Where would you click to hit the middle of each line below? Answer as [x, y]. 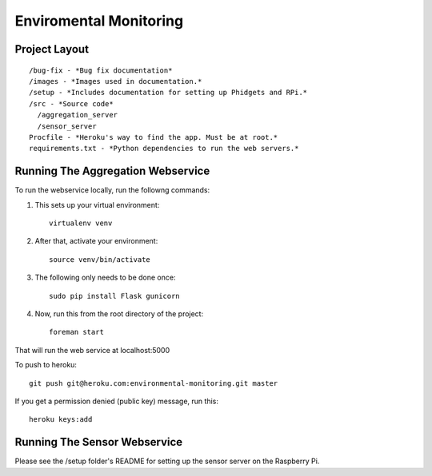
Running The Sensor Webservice [99, 442]
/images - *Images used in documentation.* [116, 81]
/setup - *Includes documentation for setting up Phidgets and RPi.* [168, 93]
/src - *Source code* [71, 103]
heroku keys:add [61, 420]
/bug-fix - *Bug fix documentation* [101, 70]
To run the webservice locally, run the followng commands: [112, 190]
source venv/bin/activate [100, 259]
